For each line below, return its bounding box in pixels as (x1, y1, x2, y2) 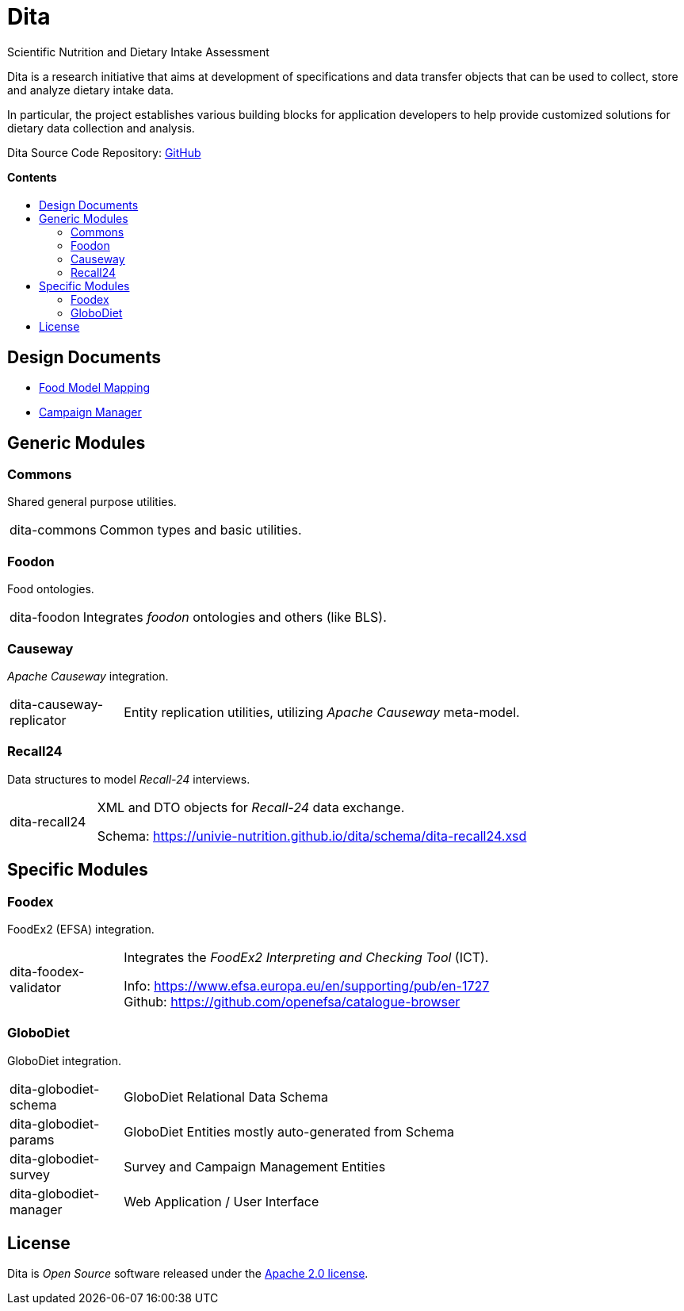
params (10, 1131, 55, 1148)
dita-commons (10, 522, 97, 539)
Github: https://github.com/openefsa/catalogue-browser (124, 993, 460, 1010)
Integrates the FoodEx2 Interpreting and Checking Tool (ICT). (124, 949, 489, 965)
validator (10, 979, 62, 995)
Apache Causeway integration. (7, 669, 169, 683)
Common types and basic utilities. (99, 522, 302, 539)
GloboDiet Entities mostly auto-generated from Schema (124, 1123, 454, 1140)
